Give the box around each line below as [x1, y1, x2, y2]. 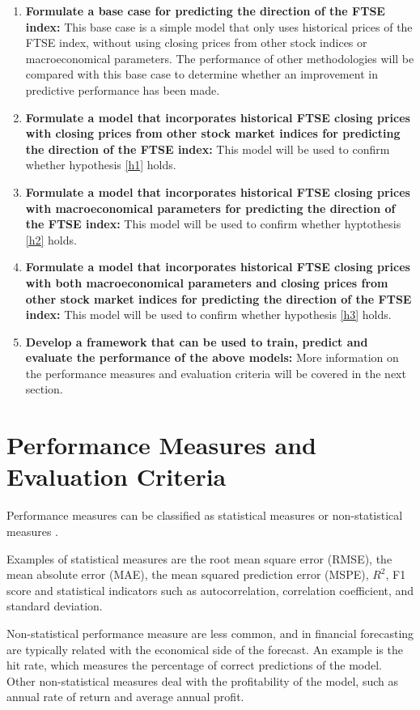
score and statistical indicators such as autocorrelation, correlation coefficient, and [6, 581, 414, 598]
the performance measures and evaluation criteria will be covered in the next [25, 364, 406, 381]
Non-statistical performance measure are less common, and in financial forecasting [6, 624, 414, 641]
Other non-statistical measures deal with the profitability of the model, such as [6, 672, 398, 689]
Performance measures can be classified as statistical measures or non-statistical [6, 507, 403, 524]
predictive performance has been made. [25, 81, 220, 98]
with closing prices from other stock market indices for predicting [25, 125, 401, 142]
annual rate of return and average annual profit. [6, 688, 244, 705]
